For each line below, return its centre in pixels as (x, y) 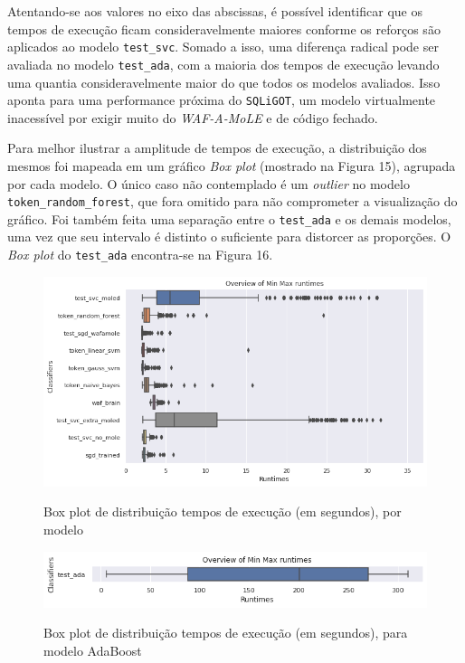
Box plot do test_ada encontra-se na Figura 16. (140, 255)
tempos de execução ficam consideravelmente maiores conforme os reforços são (224, 28)
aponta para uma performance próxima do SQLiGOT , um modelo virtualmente (222, 100)
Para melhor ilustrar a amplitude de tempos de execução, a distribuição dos (217, 148)
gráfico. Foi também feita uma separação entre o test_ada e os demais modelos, (229, 218)
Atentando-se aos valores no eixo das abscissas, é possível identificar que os (215, 11)
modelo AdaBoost (93, 651)
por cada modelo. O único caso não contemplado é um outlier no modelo (209, 183)
